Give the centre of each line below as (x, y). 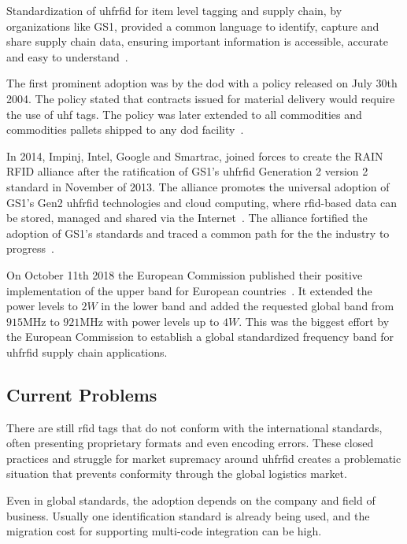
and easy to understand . (67, 56)
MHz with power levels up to (150, 321)
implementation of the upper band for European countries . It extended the (189, 290)
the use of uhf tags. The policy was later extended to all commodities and (184, 114)
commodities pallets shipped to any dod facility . (125, 130)
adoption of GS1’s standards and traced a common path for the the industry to (198, 233)
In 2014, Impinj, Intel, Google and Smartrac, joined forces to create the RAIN (195, 155)
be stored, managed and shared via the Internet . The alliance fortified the (187, 218)
